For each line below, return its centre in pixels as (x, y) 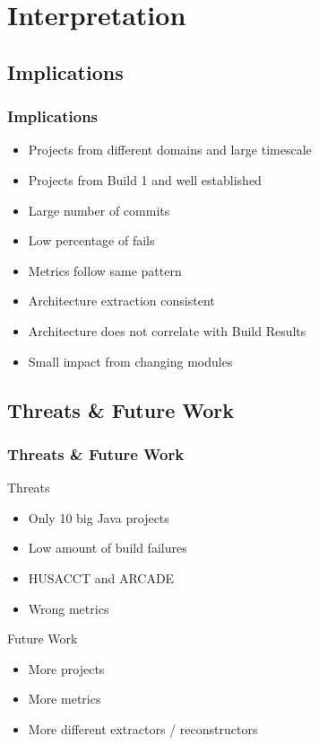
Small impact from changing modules (130, 361)
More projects (66, 668)
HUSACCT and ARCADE (101, 577)
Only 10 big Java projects (99, 517)
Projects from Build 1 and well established (145, 179)
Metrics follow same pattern (105, 270)
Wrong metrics (69, 608)
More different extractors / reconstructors (143, 728)
